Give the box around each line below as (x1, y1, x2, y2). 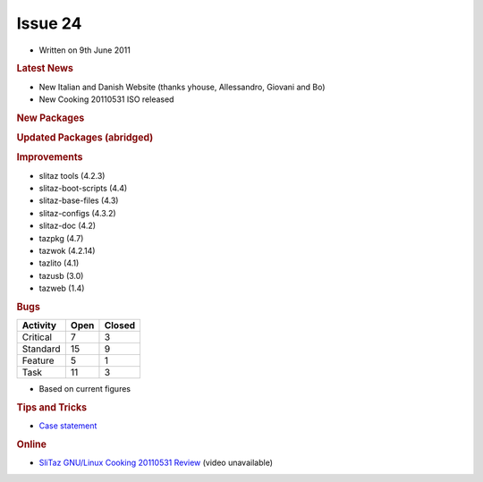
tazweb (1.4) (38, 283, 85, 294)
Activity (21, 319, 57, 332)
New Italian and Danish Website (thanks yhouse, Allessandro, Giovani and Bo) (38, 81, 326, 92)
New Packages (16, 112, 85, 124)
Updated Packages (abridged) (16, 131, 154, 144)
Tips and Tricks (16, 401, 88, 413)
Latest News (16, 63, 73, 75)
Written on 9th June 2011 (38, 45, 131, 55)
